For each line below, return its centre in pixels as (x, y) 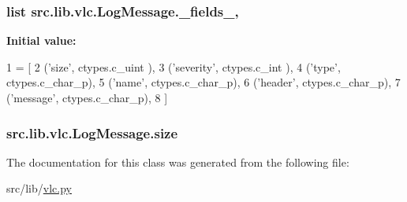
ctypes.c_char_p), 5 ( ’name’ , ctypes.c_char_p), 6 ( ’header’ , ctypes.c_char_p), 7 (203, 82)
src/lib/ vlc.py (39, 188)
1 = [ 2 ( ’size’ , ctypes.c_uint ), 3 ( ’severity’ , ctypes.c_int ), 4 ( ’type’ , (174, 66)
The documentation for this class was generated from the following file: (178, 162)
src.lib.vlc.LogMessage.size (92, 132)
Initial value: (41, 40)
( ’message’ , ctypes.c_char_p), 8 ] (87, 97)
